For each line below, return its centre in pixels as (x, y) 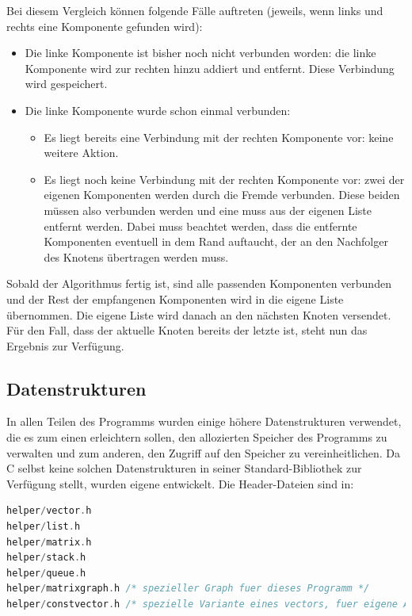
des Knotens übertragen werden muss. (136, 256)
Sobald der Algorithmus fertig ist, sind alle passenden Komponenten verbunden (199, 283)
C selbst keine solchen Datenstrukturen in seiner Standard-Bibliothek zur (184, 468)
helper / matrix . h (49, 542)
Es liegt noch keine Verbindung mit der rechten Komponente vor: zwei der (224, 179)
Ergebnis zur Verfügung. (65, 345)
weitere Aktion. (81, 153)
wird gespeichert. (66, 84)
